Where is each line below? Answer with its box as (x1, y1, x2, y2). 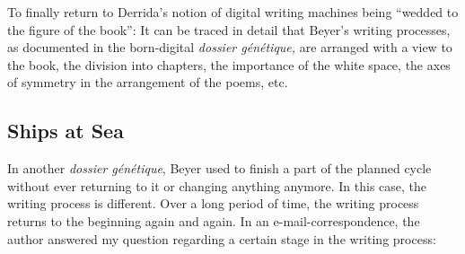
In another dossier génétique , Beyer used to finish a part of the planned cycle (7, 159, 432, 178)
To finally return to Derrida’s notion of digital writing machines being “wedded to (7, 3, 459, 21)
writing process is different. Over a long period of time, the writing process (7, 194, 419, 213)
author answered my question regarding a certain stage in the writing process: (7, 229, 436, 248)
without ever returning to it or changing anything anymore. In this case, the (7, 176, 427, 195)
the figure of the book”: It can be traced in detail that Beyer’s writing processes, (7, 20, 451, 39)
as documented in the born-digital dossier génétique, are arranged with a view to (7, 38, 452, 57)
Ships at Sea (7, 117, 124, 145)
